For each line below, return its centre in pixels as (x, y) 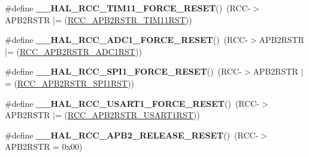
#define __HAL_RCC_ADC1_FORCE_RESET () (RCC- (126, 40)
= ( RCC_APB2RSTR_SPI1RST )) (70, 83)
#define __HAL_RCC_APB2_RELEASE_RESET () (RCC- (132, 135)
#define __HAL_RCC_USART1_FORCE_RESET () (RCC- (132, 103)
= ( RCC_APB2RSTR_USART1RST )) (128, 115)
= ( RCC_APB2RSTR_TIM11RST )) (124, 19)
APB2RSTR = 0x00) (44, 147)
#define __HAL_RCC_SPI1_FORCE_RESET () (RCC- (123, 71)
